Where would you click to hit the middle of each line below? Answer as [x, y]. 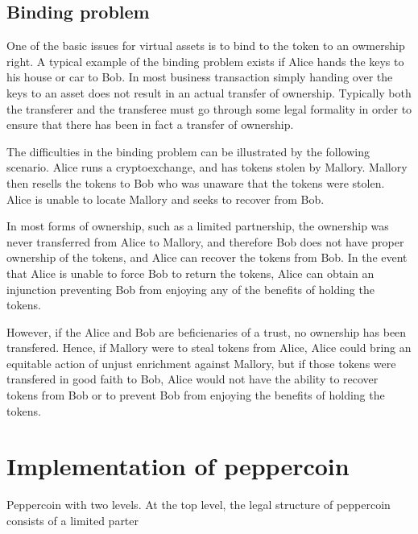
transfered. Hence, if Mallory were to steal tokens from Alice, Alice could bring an [209, 348]
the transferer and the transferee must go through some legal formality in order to [209, 108]
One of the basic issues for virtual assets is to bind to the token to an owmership [206, 46]
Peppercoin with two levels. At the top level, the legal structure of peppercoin [199, 505]
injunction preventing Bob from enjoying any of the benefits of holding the [190, 289]
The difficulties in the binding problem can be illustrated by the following [188, 151]
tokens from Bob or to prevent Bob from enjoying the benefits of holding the [196, 395]
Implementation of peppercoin [178, 466]
